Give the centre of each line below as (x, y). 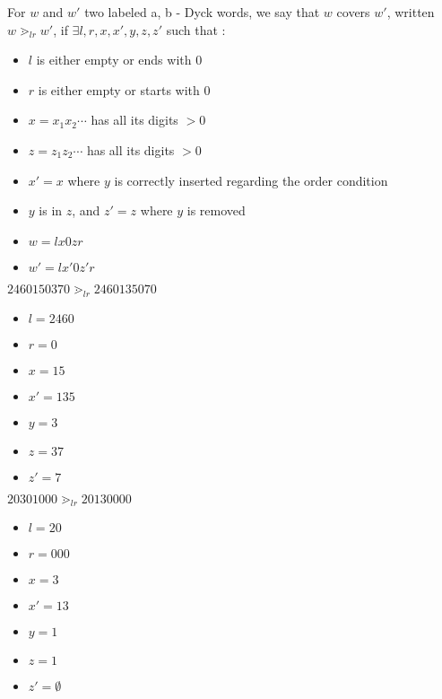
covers (353, 12)
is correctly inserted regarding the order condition (251, 180)
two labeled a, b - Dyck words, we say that (202, 12)
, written (411, 12)
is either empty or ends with (114, 60)
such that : (196, 29)
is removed (216, 210)
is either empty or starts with (119, 89)
